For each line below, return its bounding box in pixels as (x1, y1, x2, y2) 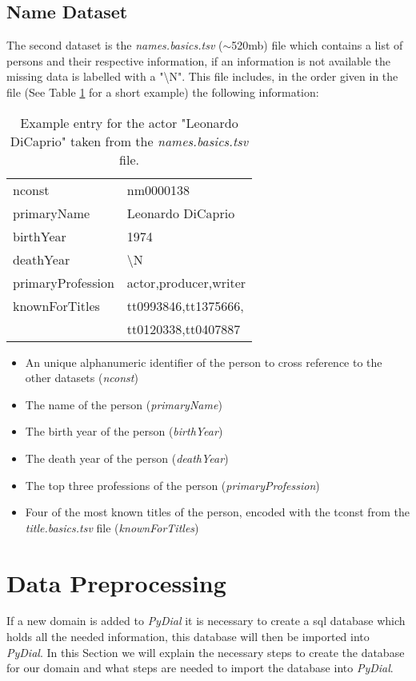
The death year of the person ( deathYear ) (25, 449, 229, 466)
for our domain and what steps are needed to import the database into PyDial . (6, 659, 394, 676)
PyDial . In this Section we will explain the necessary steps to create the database (6, 643, 405, 660)
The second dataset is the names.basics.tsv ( (6, 37, 223, 54)
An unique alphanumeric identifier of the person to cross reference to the (25, 353, 382, 370)
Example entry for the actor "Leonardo (20, 113, 238, 132)
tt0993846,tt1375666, (126, 296, 244, 315)
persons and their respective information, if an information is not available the (6, 52, 391, 69)
